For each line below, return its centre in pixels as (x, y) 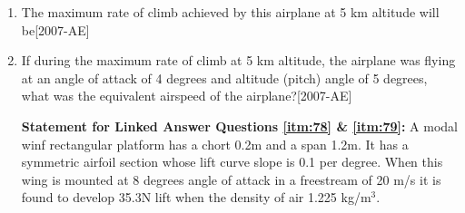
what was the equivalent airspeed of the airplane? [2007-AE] (187, 96)
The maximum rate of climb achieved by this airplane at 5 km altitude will (230, 12)
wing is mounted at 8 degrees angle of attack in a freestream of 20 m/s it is (231, 179)
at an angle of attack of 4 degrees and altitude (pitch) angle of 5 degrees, (224, 77)
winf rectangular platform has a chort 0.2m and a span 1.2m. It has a (215, 144)
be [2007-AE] (55, 29)
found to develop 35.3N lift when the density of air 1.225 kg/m (196, 197)
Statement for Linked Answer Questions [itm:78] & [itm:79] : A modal (239, 126)
